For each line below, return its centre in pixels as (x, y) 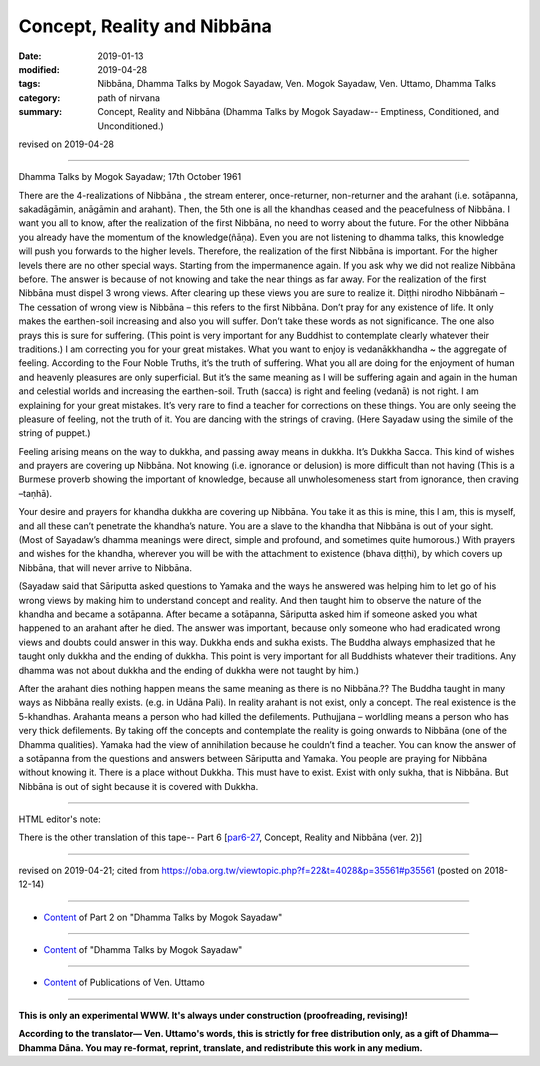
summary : (40, 112)
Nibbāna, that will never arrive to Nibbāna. (105, 567)
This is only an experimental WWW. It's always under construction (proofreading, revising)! (213, 1015)
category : (39, 97)
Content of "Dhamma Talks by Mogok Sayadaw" (143, 950)
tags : (29, 84)
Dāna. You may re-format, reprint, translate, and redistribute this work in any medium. (241, 1047)
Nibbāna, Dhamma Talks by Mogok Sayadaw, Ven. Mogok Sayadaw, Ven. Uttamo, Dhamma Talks (297, 84)
